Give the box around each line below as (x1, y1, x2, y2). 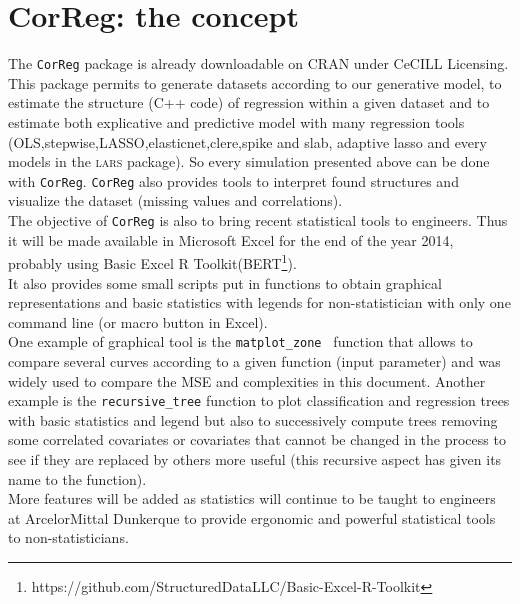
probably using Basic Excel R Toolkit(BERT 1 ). (8, 250, 297, 273)
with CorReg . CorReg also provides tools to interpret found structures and (8, 170, 459, 191)
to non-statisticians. (8, 527, 129, 548)
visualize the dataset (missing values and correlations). (8, 190, 343, 211)
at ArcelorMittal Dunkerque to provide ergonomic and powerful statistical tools (8, 507, 496, 528)
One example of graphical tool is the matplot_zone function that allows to (8, 331, 473, 352)
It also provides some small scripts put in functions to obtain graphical (8, 272, 442, 293)
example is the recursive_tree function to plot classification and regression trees (8, 390, 510, 411)
